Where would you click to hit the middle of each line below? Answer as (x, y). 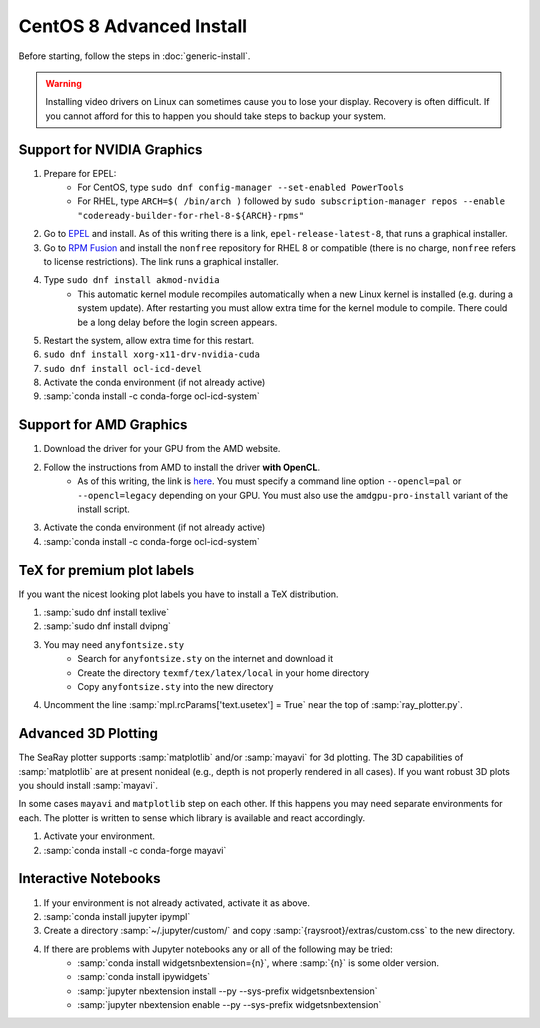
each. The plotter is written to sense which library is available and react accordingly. (192, 817)
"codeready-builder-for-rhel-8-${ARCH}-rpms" (191, 215)
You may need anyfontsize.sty (114, 644)
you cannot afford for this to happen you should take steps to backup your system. (216, 116)
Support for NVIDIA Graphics (110, 149)
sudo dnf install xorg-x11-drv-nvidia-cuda (151, 354)
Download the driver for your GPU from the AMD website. (162, 449)
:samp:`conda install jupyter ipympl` (117, 916)
